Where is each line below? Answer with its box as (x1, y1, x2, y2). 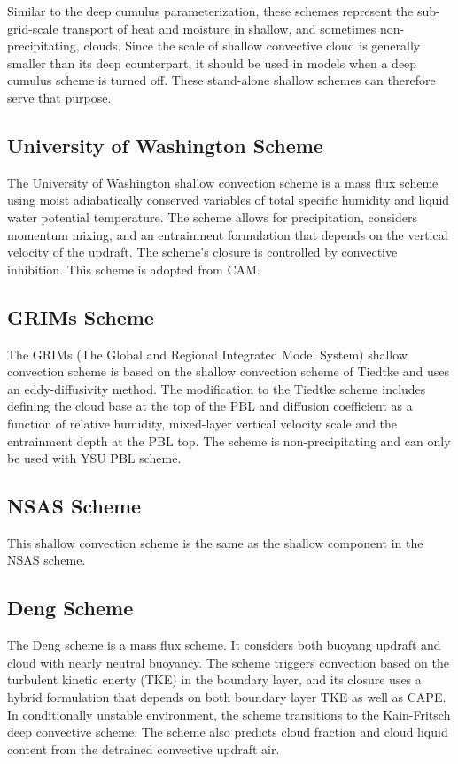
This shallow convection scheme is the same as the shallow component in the (7, 533, 423, 552)
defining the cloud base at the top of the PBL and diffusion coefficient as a (7, 397, 413, 415)
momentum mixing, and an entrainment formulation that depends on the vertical (7, 225, 448, 243)
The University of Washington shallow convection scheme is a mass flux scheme (7, 173, 439, 191)
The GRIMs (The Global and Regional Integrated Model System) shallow (7, 344, 408, 363)
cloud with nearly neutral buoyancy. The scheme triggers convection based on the (7, 652, 449, 671)
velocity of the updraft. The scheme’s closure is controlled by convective (7, 243, 398, 261)
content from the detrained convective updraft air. (7, 739, 280, 758)
